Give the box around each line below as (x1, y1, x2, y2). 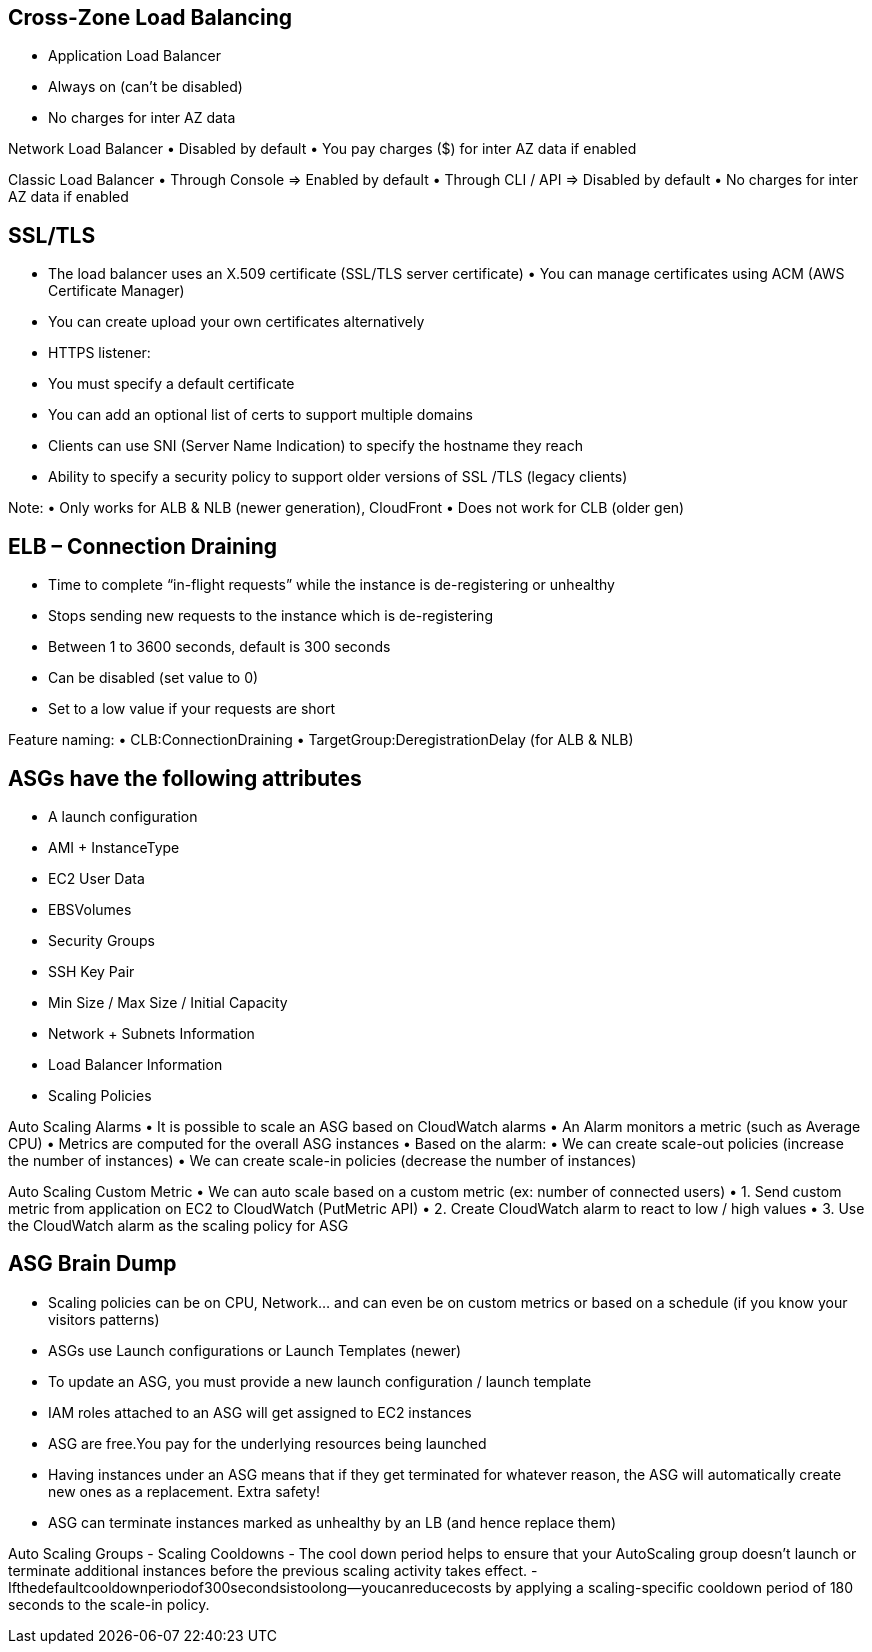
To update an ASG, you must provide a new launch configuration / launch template (48, 1372, 592, 1390)
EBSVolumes (48, 900, 132, 918)
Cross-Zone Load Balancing (8, 5, 292, 30)
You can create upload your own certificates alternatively (48, 313, 425, 331)
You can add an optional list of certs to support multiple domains (48, 406, 473, 424)
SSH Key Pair (48, 962, 135, 980)
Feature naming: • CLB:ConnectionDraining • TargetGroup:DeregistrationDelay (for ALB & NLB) (8, 731, 634, 749)
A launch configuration (48, 807, 198, 825)
